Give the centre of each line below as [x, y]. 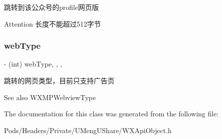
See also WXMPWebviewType [50, 97]
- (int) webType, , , [33, 64]
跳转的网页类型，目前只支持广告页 [59, 80]
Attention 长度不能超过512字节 [53, 23]
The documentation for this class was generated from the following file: [111, 114]
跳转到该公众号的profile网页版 [52, 7]
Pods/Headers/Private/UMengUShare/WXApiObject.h [88, 130]
